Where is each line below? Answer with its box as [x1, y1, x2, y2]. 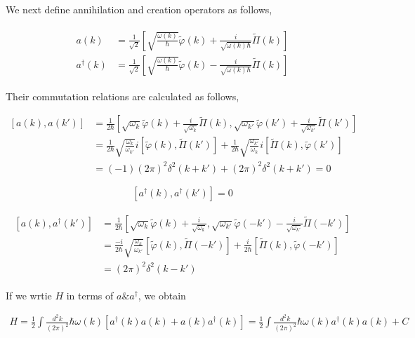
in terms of [66, 288, 114, 302]
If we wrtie [6, 288, 52, 302]
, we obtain [138, 288, 186, 302]
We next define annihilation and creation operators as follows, [6, 2, 272, 16]
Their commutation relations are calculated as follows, [6, 88, 239, 103]
